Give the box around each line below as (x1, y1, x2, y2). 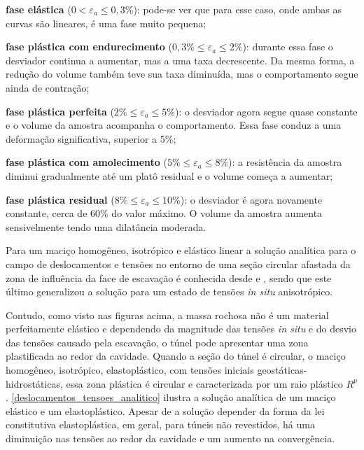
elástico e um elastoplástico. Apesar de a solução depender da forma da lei (6, 403, 325, 418)
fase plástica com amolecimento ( (6, 155, 167, 169)
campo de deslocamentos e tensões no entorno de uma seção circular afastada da (6, 256, 351, 271)
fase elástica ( (6, 2, 71, 16)
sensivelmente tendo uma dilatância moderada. (6, 219, 206, 234)
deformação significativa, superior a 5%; (6, 131, 176, 146)
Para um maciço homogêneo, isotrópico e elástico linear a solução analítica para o (6, 243, 356, 258)
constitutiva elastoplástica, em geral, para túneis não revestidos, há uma (6, 417, 315, 432)
